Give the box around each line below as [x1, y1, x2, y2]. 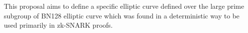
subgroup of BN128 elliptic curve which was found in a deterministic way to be [4, 10, 240, 20]
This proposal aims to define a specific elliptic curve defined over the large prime [4, 1, 244, 11]
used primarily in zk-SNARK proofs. [4, 20, 113, 30]
